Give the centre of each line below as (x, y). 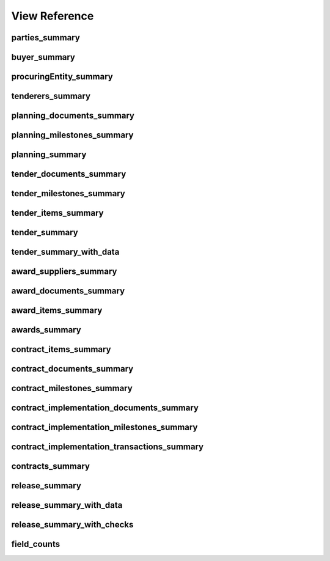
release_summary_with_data (67, 505)
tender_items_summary (57, 213)
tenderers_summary (51, 96)
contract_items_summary (61, 349)
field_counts (36, 544)
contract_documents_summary (72, 369)
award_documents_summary (68, 291)
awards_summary (46, 330)
